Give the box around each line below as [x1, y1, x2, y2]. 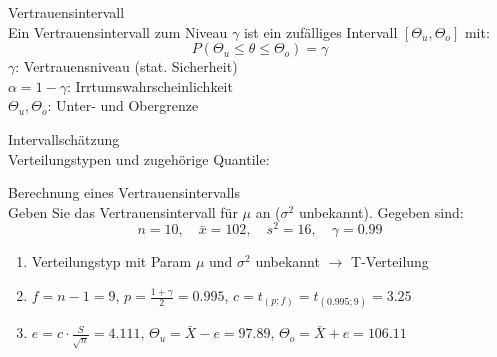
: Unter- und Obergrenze [47, 95, 199, 116]
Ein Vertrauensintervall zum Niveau [8, 21, 228, 42]
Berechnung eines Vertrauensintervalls [8, 182, 240, 203]
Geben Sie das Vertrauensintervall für [8, 201, 238, 222]
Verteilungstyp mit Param [31, 251, 192, 272]
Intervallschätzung [8, 128, 120, 149]
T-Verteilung [351, 251, 429, 272]
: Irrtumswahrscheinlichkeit [67, 75, 233, 96]
